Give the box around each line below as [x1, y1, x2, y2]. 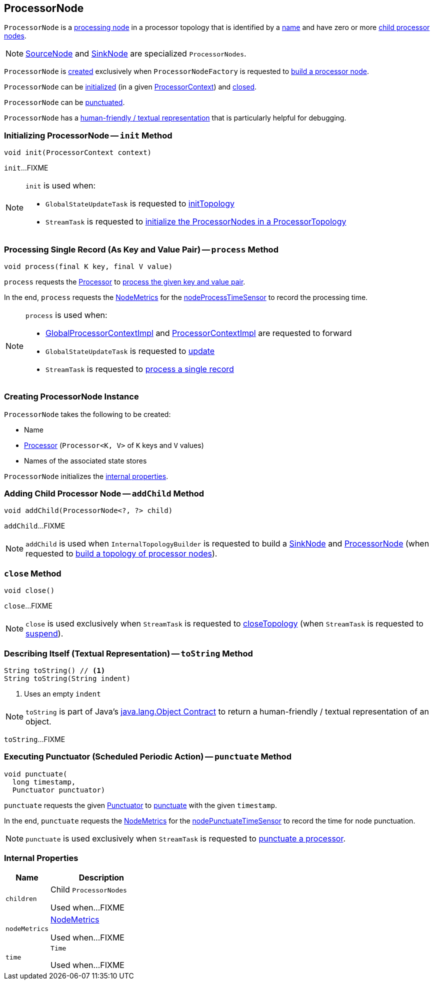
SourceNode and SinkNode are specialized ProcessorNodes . [25, 48, 246, 59]
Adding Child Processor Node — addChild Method [4, 488, 204, 499]
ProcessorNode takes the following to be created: [4, 409, 171, 418]
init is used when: [25, 180, 96, 191]
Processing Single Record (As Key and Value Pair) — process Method [4, 244, 278, 254]
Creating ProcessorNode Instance [4, 391, 139, 402]
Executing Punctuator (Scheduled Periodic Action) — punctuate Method [4, 751, 291, 762]
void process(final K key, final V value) [4, 262, 173, 270]
